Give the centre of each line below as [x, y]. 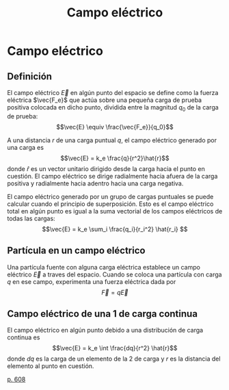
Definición [30, 76]
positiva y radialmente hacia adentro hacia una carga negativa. [95, 183]
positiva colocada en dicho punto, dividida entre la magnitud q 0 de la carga [113, 108]
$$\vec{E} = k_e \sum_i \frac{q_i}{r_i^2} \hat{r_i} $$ [115, 229]
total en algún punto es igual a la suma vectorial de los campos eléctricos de [115, 211]
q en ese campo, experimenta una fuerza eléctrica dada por [92, 281]
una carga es [26, 147]
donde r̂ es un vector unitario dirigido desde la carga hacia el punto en [106, 168]
